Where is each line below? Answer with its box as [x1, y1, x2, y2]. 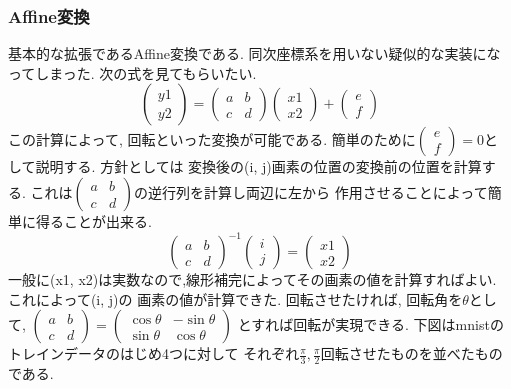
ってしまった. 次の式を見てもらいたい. [8, 62, 257, 83]
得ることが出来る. [35, 211, 152, 231]
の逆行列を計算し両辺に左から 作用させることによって [134, 182, 488, 202]
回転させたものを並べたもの [320, 343, 503, 364]
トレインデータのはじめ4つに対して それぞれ [8, 343, 300, 364]
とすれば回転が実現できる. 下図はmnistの [237, 314, 504, 335]
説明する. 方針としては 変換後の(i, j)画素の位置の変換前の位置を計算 [35, 156, 482, 177]
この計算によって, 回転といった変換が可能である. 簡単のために [8, 129, 416, 150]
